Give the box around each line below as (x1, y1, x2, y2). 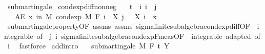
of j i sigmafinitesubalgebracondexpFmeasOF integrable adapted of (36, 30, 260, 41)
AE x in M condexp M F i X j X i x (14, 11, 157, 21)
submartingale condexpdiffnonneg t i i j (7, 1, 157, 11)
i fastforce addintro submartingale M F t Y (7, 40, 170, 51)
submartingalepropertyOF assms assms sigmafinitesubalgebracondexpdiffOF (7, 21, 250, 31)
